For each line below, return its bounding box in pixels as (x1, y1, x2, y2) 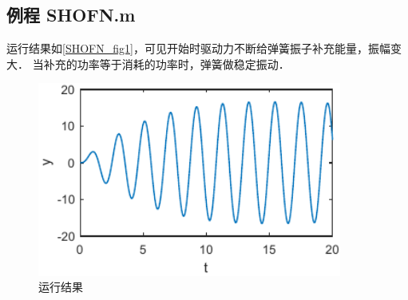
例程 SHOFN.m (6, 2, 136, 27)
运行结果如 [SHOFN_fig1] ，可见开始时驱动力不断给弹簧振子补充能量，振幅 (6, 40, 390, 57)
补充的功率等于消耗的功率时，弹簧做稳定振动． (43, 55, 290, 72)
